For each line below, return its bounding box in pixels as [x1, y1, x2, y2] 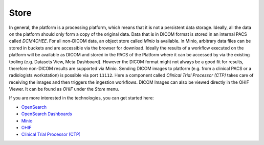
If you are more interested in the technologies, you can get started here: [9, 95, 154, 101]
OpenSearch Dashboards [21, 111, 72, 117]
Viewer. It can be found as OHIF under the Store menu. [9, 86, 119, 92]
